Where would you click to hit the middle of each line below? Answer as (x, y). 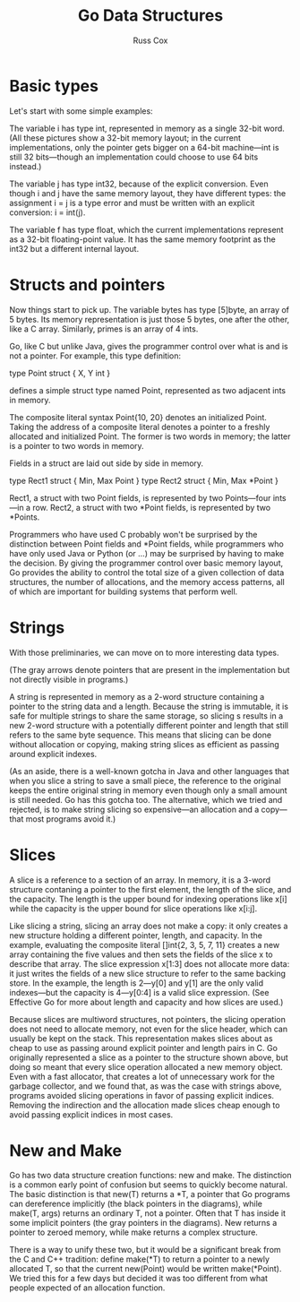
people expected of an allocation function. (87, 1288)
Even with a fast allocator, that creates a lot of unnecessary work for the (142, 1076)
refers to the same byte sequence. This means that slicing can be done (140, 735)
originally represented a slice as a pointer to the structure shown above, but (149, 1057)
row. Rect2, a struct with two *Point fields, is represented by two (152, 507)
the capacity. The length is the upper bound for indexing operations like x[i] (149, 899)
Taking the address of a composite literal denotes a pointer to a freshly (140, 427)
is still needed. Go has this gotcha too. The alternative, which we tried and (146, 799)
